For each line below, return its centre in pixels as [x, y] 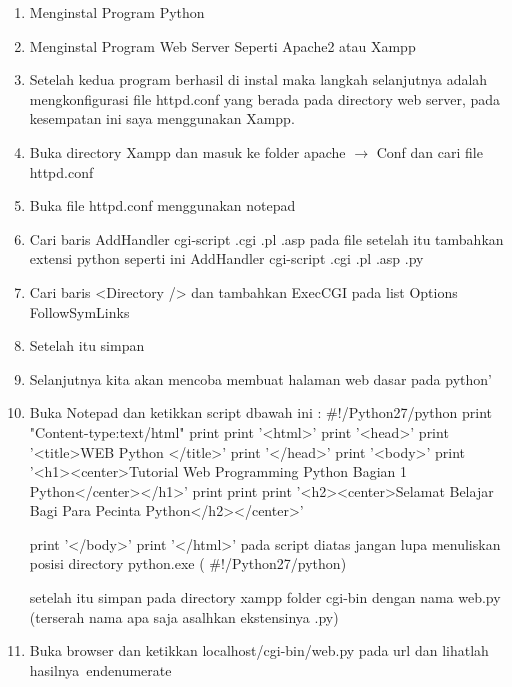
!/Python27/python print [415, 412]
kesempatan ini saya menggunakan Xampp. [162, 118]
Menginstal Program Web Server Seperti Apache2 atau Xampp [222, 45]
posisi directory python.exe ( [117, 563]
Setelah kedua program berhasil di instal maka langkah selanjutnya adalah [258, 79]
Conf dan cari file [429, 151]
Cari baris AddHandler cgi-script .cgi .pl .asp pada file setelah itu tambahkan [266, 238]
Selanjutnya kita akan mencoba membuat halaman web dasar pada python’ [260, 378]
